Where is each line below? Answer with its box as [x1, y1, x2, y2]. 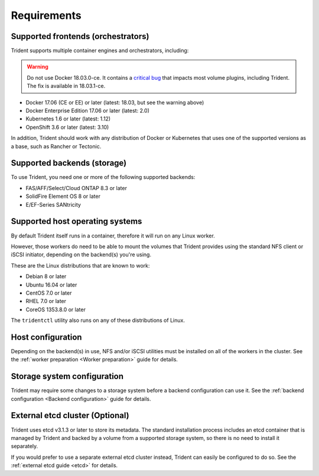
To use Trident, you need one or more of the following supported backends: [11, 174, 196, 181]
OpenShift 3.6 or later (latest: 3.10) [25, 123, 109, 131]
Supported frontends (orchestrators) [11, 31, 149, 41]
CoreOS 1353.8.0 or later [25, 306, 86, 313]
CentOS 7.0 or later [25, 289, 72, 296]
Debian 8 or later [25, 273, 67, 280]
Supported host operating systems [11, 216, 142, 227]
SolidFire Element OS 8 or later [25, 193, 100, 200]
